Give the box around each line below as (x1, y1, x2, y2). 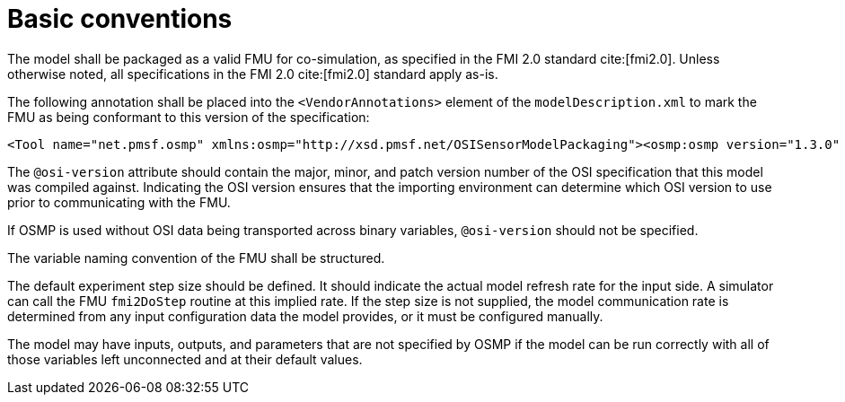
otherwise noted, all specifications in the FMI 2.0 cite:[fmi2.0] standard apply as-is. (7, 66, 498, 82)
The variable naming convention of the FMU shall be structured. (7, 249, 385, 266)
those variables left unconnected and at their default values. (7, 351, 363, 367)
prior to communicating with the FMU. (7, 194, 231, 210)
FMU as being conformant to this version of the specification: (7, 109, 370, 125)
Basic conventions (7, 4, 233, 34)
